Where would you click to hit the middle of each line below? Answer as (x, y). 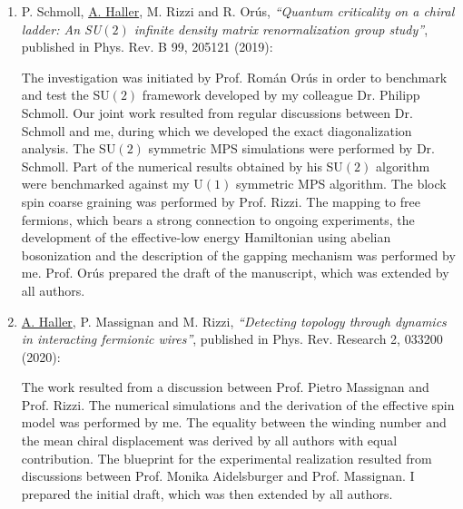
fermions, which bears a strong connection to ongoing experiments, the (218, 219)
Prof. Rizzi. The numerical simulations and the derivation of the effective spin (238, 404)
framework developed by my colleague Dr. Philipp (281, 95)
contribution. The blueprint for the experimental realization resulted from (227, 458)
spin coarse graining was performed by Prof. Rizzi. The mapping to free (221, 201)
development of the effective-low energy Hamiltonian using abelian (206, 237)
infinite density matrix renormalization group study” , (281, 29)
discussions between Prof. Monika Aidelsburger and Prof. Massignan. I (218, 476)
